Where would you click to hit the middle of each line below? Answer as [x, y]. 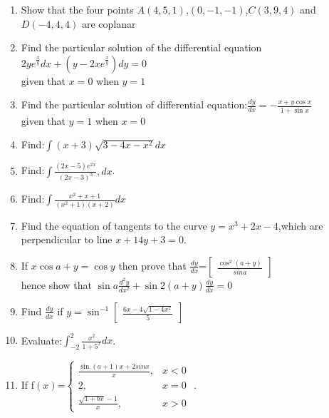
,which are [301, 225]
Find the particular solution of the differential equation [141, 47]
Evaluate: [42, 340]
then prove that [152, 265]
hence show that [57, 284]
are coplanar [109, 23]
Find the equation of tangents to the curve [114, 225]
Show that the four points [77, 9]
